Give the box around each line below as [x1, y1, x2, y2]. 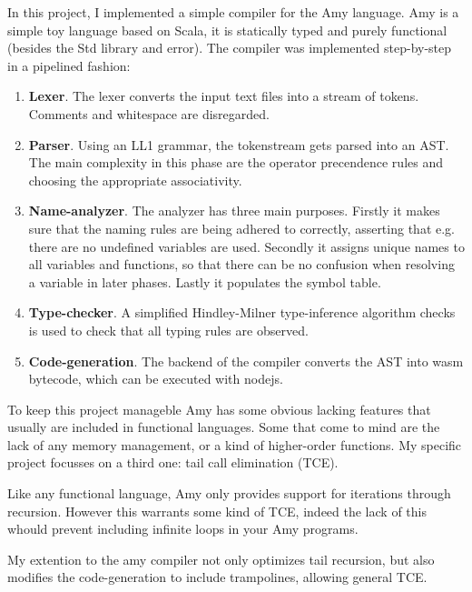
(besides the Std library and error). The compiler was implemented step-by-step [7, 38, 452, 57]
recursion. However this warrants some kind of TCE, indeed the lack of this [7, 501, 427, 520]
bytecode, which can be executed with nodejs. [28, 369, 283, 388]
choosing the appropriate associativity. [28, 170, 242, 189]
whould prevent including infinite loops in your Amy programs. [7, 519, 359, 538]
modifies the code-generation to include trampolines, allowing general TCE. [7, 567, 428, 587]
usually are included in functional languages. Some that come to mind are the [7, 417, 440, 436]
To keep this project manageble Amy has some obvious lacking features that [7, 399, 431, 418]
